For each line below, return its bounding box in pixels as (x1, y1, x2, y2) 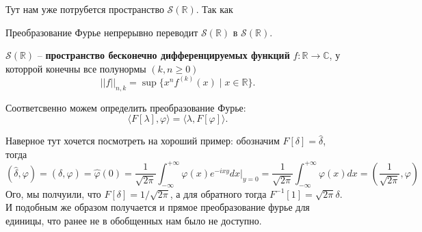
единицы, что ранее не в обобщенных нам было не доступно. (5, 213, 262, 227)
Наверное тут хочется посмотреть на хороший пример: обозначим (5, 133, 280, 148)
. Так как (196, 2, 233, 16)
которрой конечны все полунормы (5, 61, 146, 75)
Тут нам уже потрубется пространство (5, 2, 164, 16)
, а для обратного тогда (170, 186, 267, 201)
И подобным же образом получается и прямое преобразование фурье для (5, 200, 310, 214)
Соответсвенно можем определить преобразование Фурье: (5, 100, 246, 114)
